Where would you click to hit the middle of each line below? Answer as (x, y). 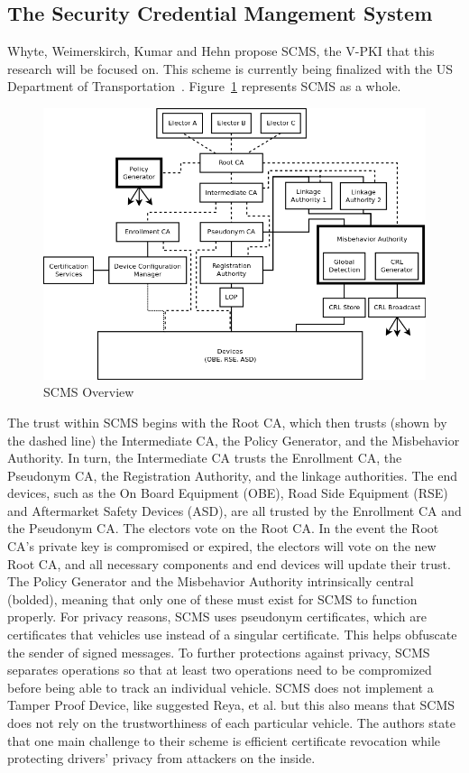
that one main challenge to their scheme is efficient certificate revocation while (224, 740)
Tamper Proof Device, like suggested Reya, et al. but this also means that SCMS (231, 705)
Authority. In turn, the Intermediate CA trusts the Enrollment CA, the (205, 458)
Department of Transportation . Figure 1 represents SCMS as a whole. (204, 86)
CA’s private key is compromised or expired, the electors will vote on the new (222, 546)
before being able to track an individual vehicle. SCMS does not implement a (221, 687)
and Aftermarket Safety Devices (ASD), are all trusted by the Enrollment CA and (234, 510)
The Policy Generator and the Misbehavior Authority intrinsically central (211, 581)
